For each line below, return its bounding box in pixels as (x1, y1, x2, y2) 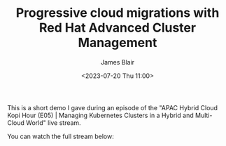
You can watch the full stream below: (7, 132, 114, 140)
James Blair (100, 58, 135, 66)
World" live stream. (25, 118, 82, 127)
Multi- (195, 111, 213, 119)
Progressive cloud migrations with (15, 5, 220, 21)
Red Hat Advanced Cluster (38, 20, 197, 36)
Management (78, 35, 157, 51)
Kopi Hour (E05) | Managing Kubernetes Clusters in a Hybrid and (7, 111, 194, 119)
